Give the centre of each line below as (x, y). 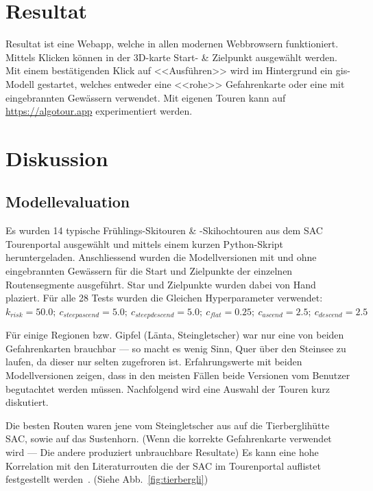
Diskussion (57, 158)
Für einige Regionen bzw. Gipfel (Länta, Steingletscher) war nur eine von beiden (175, 335)
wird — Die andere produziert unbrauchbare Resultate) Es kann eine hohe (162, 452)
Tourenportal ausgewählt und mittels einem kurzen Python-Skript (145, 243)
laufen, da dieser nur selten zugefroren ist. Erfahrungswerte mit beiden (154, 362)
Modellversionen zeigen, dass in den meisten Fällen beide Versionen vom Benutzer (178, 375)
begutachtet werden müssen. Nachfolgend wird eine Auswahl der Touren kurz (168, 388)
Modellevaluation (68, 202)
